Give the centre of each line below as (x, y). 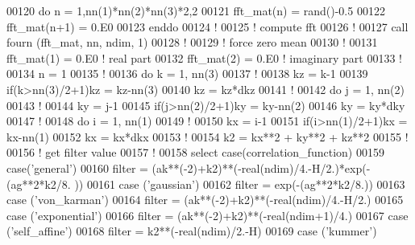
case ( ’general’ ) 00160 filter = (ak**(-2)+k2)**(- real (133, 167)
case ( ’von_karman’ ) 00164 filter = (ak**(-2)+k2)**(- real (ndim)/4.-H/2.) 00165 (205, 200)
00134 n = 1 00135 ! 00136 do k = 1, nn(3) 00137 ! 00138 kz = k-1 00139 (187, 73)
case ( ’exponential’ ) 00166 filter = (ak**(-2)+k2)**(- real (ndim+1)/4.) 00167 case (207, 215)
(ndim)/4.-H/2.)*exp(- (315, 167)
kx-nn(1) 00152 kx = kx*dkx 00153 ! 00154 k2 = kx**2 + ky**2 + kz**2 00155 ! (207, 136)
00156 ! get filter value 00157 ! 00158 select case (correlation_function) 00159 (195, 152)
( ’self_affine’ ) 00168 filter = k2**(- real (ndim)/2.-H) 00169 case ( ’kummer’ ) (192, 231)
